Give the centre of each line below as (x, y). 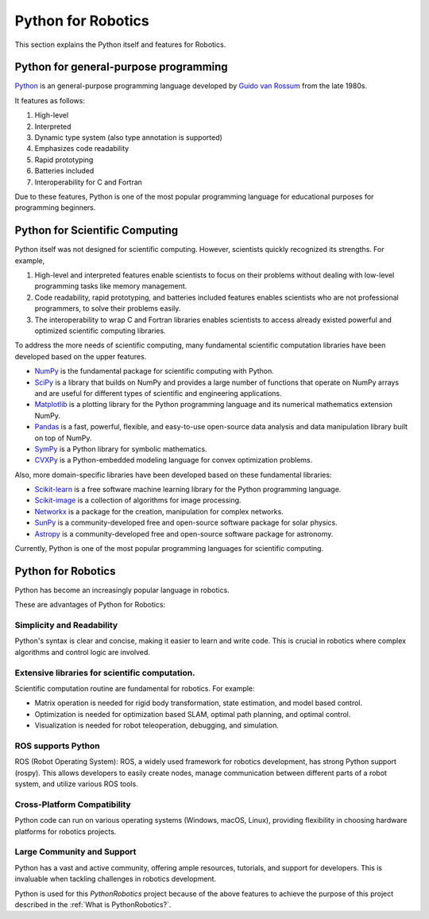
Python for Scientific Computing (97, 231)
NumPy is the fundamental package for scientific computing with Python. (154, 371)
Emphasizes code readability (82, 149)
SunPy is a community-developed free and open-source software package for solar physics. (186, 523)
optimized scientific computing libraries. (100, 331)
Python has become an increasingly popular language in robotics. (122, 590)
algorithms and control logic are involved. (83, 652)
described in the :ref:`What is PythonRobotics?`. (93, 904)
